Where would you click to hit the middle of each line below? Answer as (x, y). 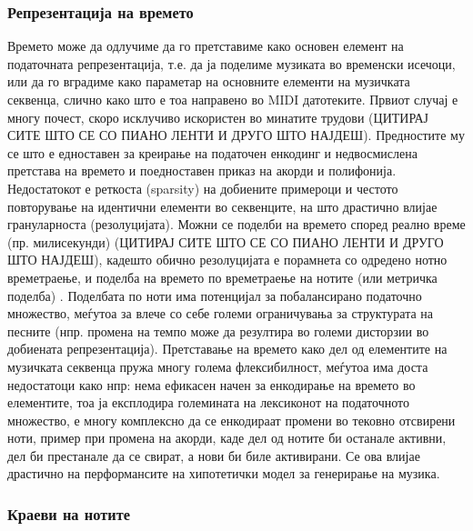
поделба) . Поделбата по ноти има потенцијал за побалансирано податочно (215, 295)
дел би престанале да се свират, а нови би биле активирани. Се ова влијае (214, 455)
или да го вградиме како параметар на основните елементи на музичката (209, 81)
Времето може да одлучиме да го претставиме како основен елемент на (206, 46)
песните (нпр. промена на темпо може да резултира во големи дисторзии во (218, 331)
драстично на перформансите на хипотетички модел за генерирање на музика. (224, 473)
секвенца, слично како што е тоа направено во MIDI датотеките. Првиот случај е (233, 99)
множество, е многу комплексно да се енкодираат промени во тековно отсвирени (231, 420)
